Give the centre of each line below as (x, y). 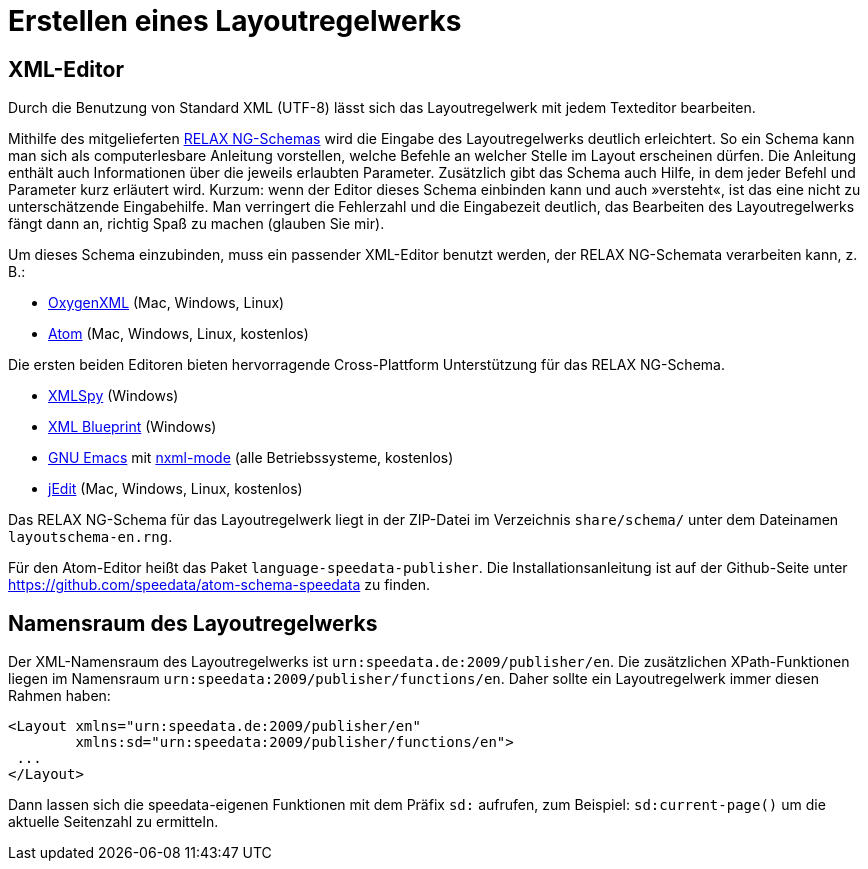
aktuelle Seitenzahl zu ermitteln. (113, 822)
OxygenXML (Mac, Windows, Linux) (166, 303)
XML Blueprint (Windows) (132, 427)
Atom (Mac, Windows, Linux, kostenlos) (178, 334)
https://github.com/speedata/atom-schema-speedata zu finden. (219, 585)
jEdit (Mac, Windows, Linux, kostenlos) (175, 489)
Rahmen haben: (59, 696)
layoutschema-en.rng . (90, 537)
